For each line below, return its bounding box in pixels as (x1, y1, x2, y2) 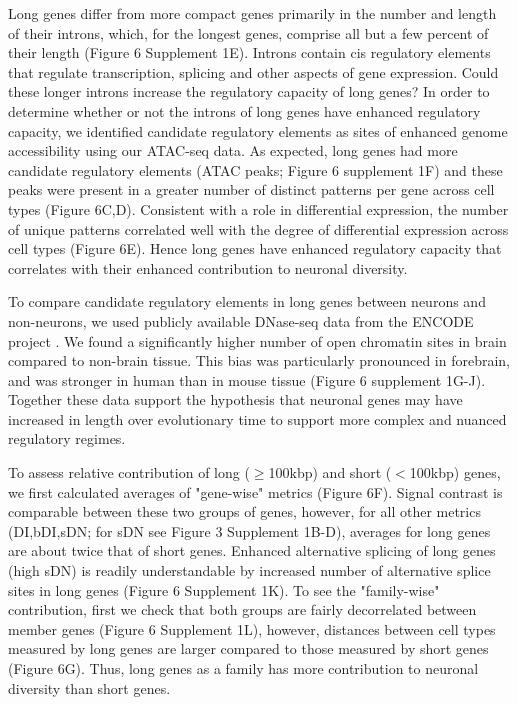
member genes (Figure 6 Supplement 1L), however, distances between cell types (8, 618, 496, 639)
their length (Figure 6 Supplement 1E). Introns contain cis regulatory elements (8, 42, 491, 63)
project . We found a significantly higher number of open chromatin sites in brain (8, 330, 507, 351)
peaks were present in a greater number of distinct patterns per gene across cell (8, 179, 495, 200)
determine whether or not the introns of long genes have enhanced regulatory (8, 100, 481, 121)
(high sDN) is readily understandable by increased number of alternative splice (8, 560, 491, 581)
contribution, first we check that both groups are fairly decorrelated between (8, 599, 477, 620)
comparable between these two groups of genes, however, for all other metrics (8, 501, 481, 522)
